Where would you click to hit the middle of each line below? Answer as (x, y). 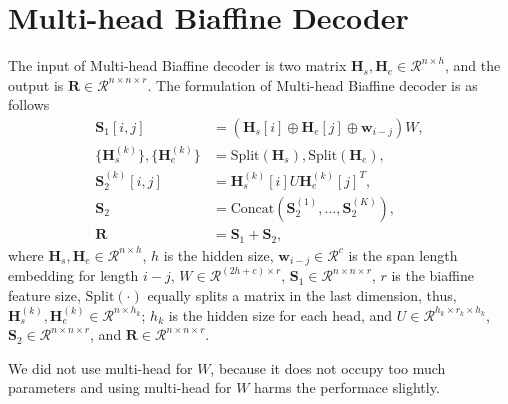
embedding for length (73, 275)
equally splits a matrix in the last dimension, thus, (302, 295)
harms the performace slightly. (347, 387)
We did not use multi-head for (100, 367)
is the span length (403, 254)
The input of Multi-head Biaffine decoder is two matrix (177, 65)
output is (36, 84)
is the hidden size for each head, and (280, 314)
